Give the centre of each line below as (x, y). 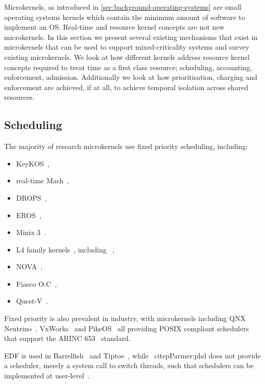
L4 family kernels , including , (65, 249)
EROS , (29, 215)
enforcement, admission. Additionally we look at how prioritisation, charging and (131, 77)
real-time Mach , (43, 180)
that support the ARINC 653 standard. (67, 338)
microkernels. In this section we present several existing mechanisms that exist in (131, 37)
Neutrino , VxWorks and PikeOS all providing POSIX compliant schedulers (127, 328)
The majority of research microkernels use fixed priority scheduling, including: (126, 146)
